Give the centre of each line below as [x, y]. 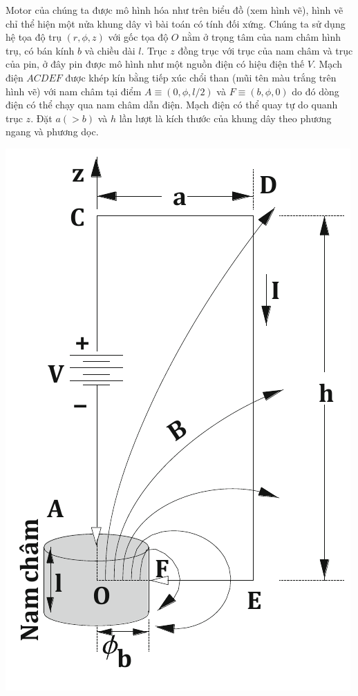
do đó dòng [315, 91]
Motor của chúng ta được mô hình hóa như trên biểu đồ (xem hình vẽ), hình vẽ [175, 10]
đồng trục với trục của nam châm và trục [265, 50]
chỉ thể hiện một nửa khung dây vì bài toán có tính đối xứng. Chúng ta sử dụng [176, 23]
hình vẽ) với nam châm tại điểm [74, 91]
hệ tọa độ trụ [34, 37]
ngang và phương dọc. [52, 132]
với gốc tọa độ [138, 37]
